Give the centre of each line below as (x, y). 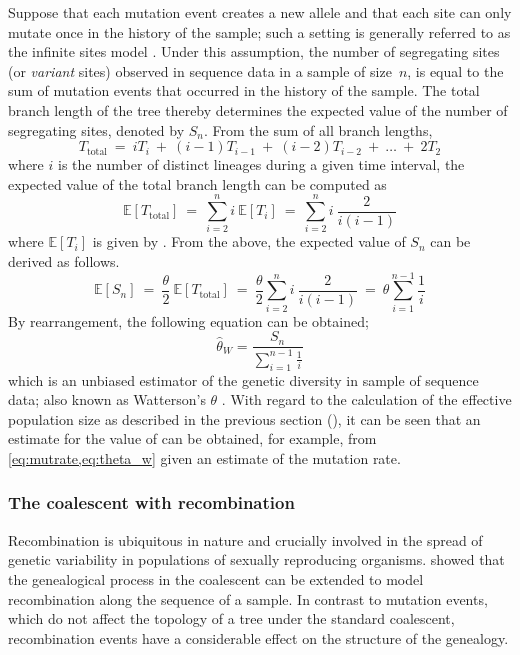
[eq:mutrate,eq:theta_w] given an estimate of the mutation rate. (204, 457)
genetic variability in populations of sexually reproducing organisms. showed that (256, 559)
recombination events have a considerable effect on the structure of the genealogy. (258, 637)
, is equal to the (455, 70)
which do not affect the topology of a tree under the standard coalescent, (231, 618)
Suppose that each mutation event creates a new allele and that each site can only (260, 12)
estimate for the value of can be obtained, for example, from (192, 438)
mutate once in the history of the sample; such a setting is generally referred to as (259, 31)
